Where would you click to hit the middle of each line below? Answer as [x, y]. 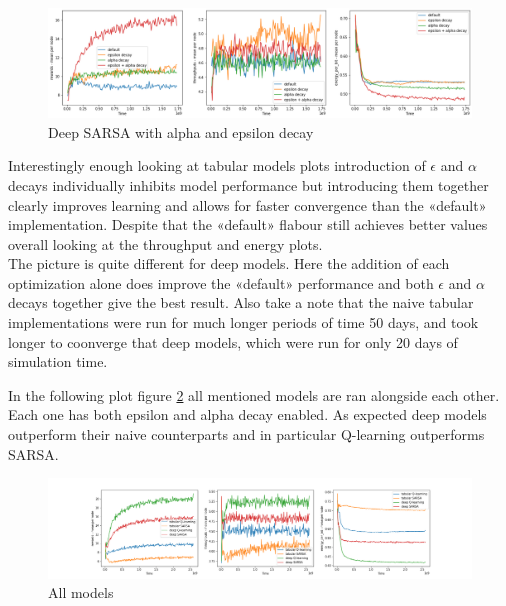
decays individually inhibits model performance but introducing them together [248, 184]
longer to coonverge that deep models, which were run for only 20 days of [233, 341]
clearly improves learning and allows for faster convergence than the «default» [247, 204]
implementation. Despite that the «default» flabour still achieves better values [248, 224]
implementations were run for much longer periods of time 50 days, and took [243, 322]
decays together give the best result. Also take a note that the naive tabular [241, 302]
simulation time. [58, 361]
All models [81, 592]
